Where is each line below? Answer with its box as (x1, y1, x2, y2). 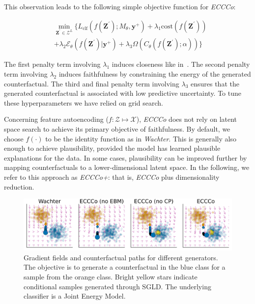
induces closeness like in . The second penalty (112, 59, 250, 69)
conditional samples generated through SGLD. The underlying (24, 281, 211, 291)
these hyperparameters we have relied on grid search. (4, 97, 163, 108)
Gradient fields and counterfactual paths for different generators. (24, 252, 218, 262)
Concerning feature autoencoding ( (4, 114, 109, 124)
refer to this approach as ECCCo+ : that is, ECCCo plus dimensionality (4, 171, 220, 182)
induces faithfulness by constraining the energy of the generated (58, 69, 251, 79)
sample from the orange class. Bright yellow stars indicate (24, 271, 198, 281)
